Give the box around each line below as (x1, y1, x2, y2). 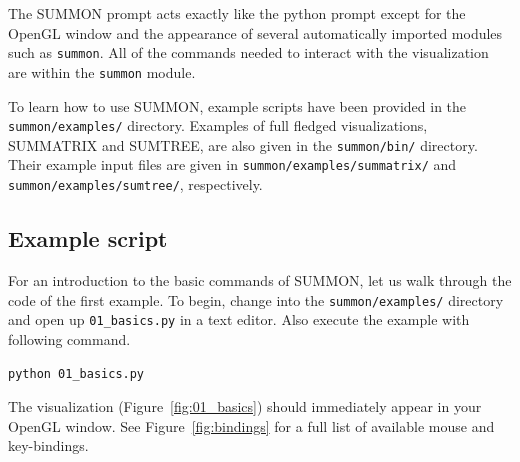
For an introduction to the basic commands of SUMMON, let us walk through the (8, 269, 512, 290)
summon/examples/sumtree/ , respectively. (8, 174, 263, 195)
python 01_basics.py (8, 367, 145, 382)
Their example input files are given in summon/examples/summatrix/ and (8, 154, 457, 175)
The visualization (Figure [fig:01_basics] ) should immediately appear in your (8, 396, 482, 417)
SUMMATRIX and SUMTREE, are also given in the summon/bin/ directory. (8, 134, 478, 155)
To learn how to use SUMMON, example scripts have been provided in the (8, 95, 467, 116)
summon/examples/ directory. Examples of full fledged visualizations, (8, 115, 428, 136)
